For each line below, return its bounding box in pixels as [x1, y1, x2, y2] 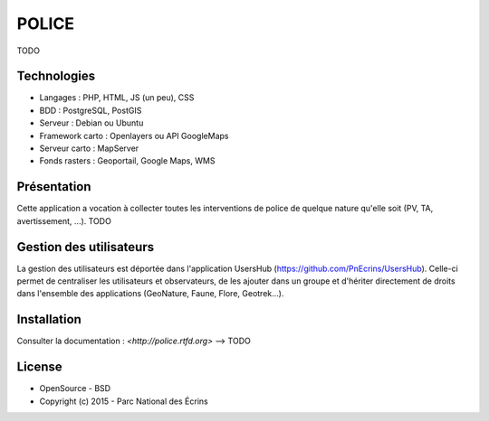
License [16, 360, 62, 375]
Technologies [16, 69, 96, 84]
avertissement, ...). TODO [16, 215, 112, 226]
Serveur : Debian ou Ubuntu [39, 117, 144, 128]
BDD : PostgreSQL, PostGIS [39, 105, 142, 116]
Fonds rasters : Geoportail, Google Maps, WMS [39, 155, 216, 166]
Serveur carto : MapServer [39, 143, 139, 154]
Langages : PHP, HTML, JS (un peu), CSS [39, 92, 195, 103]
